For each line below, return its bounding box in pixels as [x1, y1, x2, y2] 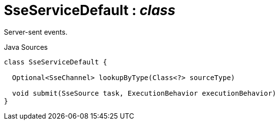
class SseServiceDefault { [4, 58, 107, 66]
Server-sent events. [4, 27, 68, 36]
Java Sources [4, 42, 48, 51]
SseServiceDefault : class [4, 2, 176, 19]
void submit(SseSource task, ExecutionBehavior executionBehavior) [12, 89, 277, 97]
